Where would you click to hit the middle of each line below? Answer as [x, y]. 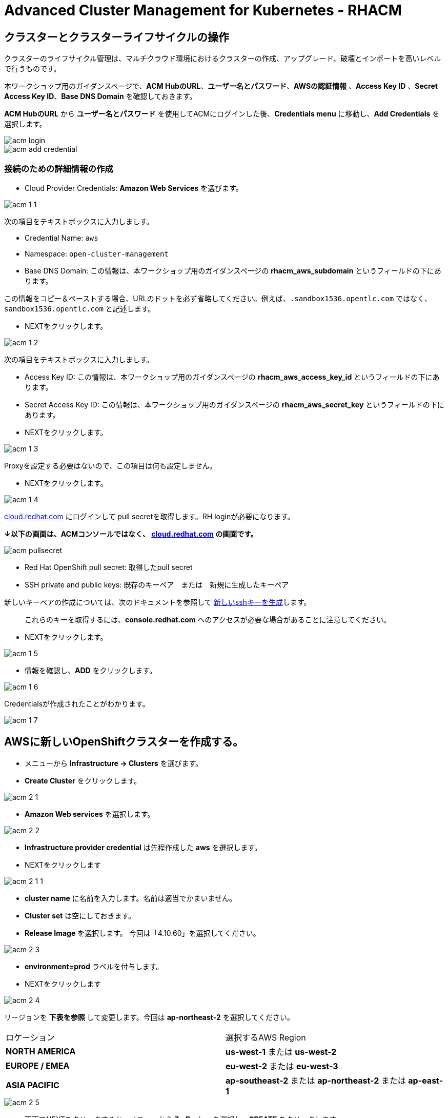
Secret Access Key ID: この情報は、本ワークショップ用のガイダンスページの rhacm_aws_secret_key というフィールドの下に [235, 404]
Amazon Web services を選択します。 [90, 814]
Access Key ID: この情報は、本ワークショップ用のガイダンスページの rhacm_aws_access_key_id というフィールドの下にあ [232, 377]
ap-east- [426, 1080]
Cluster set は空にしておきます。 [80, 915]
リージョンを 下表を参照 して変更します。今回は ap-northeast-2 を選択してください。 [149, 1017]
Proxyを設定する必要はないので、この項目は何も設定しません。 [110, 465]
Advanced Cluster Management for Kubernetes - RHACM [203, 10]
